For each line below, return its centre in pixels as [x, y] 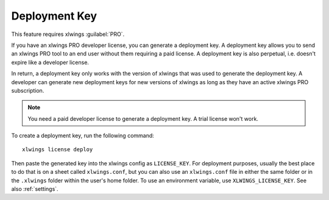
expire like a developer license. [50, 62]
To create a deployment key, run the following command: [83, 136]
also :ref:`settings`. [35, 189]
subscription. [28, 90]
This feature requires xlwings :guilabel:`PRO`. [68, 34]
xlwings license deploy [58, 150]
